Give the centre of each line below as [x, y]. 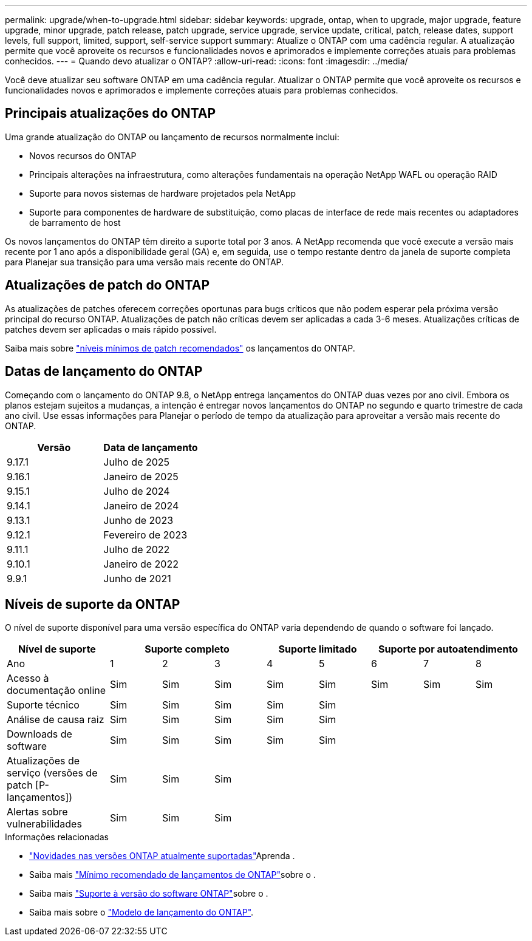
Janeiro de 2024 [141, 505]
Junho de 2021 [137, 578]
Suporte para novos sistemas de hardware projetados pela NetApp [163, 193]
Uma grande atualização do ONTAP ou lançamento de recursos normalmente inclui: [172, 137]
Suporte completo [187, 649]
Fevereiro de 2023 [145, 535]
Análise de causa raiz [56, 720]
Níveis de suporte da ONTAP [93, 604]
